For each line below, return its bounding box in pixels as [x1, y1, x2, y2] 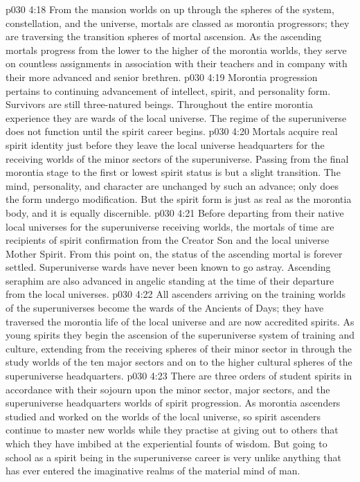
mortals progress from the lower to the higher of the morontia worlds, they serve [6, 42, 347, 57]
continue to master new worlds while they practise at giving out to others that [6, 422, 339, 437]
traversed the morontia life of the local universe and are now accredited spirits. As [6, 314, 354, 328]
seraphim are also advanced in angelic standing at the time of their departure [6, 273, 334, 287]
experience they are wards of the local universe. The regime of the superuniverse [6, 110, 347, 125]
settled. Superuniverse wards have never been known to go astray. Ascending [6, 260, 331, 274]
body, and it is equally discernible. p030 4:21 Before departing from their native [6, 205, 344, 220]
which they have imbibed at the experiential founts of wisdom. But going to [6, 436, 327, 450]
